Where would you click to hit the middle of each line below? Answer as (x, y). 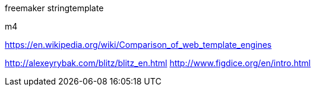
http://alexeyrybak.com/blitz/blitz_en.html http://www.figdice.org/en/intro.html (158, 63)
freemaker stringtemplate (54, 8)
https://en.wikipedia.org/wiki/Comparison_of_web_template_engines (138, 45)
